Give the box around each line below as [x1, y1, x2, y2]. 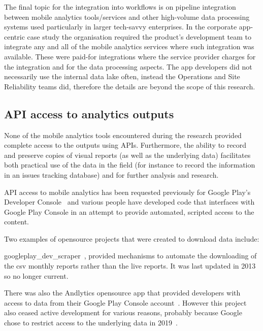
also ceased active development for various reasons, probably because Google [4, 307, 242, 318]
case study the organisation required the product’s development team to [27, 31, 251, 42]
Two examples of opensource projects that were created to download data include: [4, 233, 259, 244]
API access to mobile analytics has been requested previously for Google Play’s [4, 186, 251, 197]
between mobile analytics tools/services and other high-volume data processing [4, 11, 250, 22]
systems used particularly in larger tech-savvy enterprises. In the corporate [4, 21, 237, 32]
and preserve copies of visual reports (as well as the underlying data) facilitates [4, 149, 251, 160]
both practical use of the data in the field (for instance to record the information [4, 159, 255, 170]
